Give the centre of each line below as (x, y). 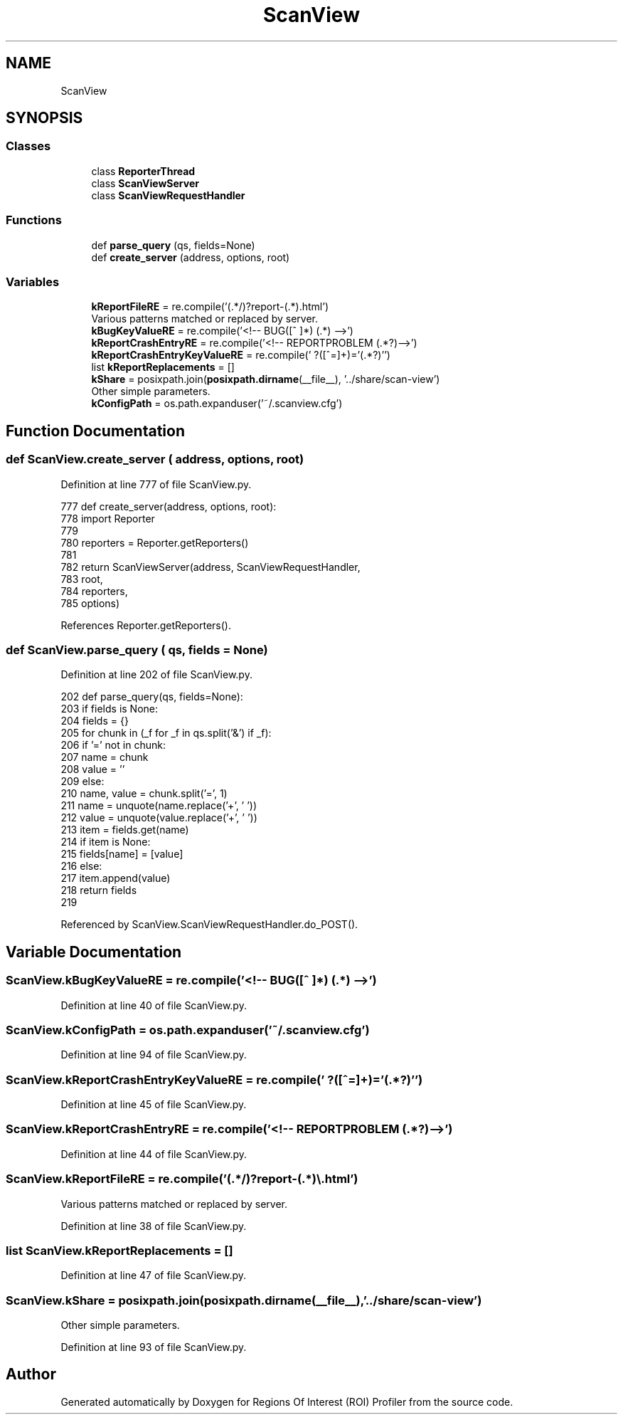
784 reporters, (94, 591)
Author (31, 1374)
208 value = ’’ (93, 769)
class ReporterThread (143, 171)
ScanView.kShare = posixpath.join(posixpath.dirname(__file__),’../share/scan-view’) (244, 1300)
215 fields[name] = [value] (122, 854)
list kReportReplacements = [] (163, 367)
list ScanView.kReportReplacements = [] (119, 1250)
